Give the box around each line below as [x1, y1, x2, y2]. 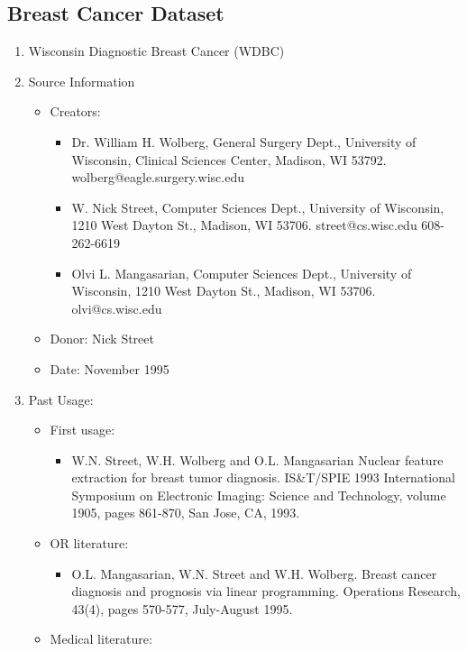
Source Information [28, 71, 135, 90]
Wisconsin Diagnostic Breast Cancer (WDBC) [28, 41, 285, 60]
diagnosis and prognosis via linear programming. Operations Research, [71, 582, 461, 601]
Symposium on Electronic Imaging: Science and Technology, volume [71, 485, 446, 504]
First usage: [50, 420, 115, 439]
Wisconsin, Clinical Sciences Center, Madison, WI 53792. [71, 150, 387, 169]
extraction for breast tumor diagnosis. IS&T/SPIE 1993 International [71, 468, 455, 487]
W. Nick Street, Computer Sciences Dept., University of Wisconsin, [71, 197, 444, 216]
